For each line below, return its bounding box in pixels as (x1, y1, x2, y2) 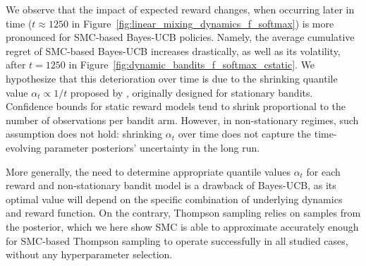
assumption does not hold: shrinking (6, 126, 163, 141)
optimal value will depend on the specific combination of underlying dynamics (6, 191, 343, 206)
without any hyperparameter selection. (6, 247, 173, 262)
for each (306, 164, 341, 179)
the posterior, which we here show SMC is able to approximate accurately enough (6, 219, 359, 234)
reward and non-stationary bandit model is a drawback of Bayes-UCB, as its (6, 178, 336, 193)
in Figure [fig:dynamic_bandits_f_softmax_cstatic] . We (68, 57, 315, 72)
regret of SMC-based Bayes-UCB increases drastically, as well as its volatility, (6, 43, 341, 58)
